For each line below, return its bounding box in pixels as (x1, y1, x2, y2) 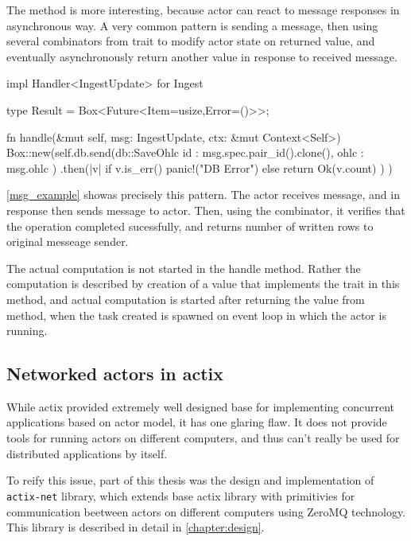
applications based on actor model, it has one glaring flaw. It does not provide (6, 414, 387, 430)
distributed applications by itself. (6, 445, 168, 461)
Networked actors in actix (6, 361, 224, 386)
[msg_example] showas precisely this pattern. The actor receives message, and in (6, 186, 400, 203)
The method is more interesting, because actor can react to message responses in (6, 2, 400, 18)
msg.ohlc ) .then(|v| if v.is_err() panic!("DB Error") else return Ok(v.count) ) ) (6, 159, 393, 176)
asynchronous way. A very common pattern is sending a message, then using (6, 17, 378, 33)
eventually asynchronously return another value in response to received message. (6, 48, 397, 64)
